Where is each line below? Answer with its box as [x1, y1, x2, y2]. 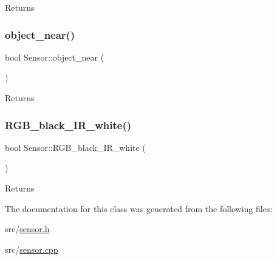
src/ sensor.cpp [5, 242, 58, 255]
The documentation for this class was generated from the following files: [5, 202, 273, 215]
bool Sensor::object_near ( [5, 50, 104, 63]
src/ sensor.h [5, 222, 50, 235]
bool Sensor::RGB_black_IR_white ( [5, 141, 146, 153]
